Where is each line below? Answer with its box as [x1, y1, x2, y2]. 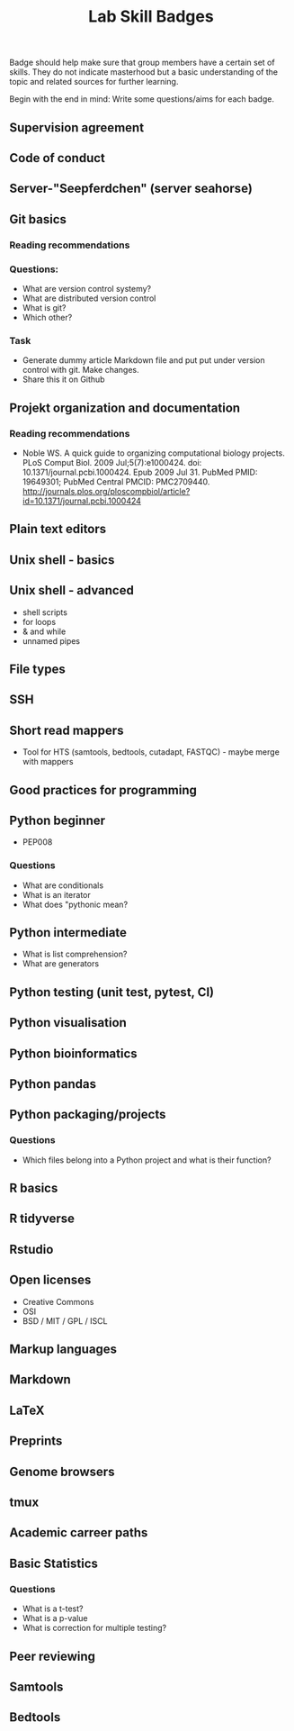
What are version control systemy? [22, 283, 152, 294]
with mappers [22, 757, 74, 767]
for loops [22, 616, 57, 627]
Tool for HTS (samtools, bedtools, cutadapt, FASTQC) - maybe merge [22, 747, 281, 757]
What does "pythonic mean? [22, 899, 129, 910]
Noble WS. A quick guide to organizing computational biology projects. [22, 448, 285, 458]
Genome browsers [9, 1464, 115, 1479]
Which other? [22, 312, 73, 322]
